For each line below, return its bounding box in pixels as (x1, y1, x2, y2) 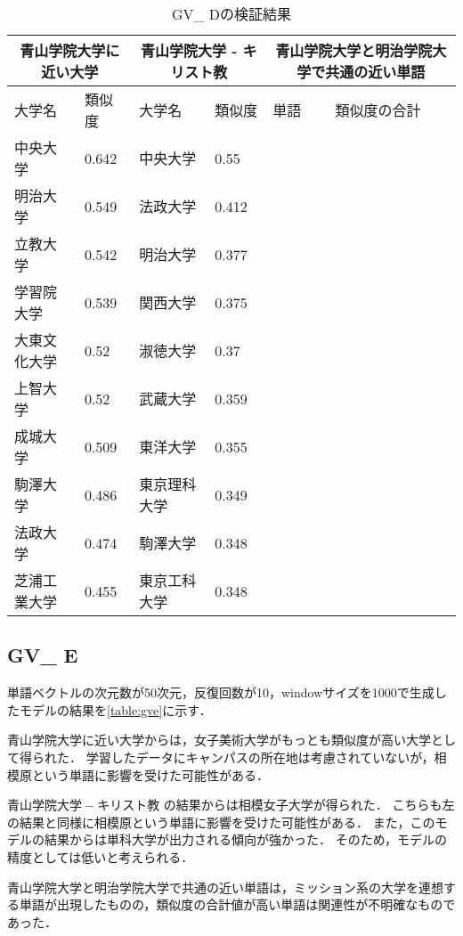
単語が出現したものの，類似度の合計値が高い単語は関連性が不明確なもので (19, 895, 456, 914)
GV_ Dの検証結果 (171, 4, 292, 24)
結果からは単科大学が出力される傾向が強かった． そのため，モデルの (44, 830, 447, 849)
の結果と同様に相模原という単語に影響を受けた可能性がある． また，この (7, 812, 435, 831)
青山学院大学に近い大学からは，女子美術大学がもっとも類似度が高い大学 (7, 730, 431, 749)
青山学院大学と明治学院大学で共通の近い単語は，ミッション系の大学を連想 (7, 877, 443, 896)
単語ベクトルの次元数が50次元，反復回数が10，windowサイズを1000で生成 (7, 683, 435, 702)
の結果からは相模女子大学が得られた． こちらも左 (163, 795, 455, 814)
